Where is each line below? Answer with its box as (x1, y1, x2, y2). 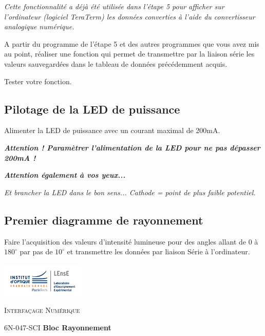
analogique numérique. (4, 21, 74, 32)
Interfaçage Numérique (4, 305, 80, 315)
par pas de (20, 246, 53, 257)
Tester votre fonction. (4, 76, 72, 86)
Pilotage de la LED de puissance (4, 101, 180, 117)
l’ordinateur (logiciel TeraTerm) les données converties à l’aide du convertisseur (4, 11, 255, 22)
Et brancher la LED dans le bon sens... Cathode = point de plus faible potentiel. (4, 186, 256, 197)
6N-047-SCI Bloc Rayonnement (4, 322, 111, 332)
